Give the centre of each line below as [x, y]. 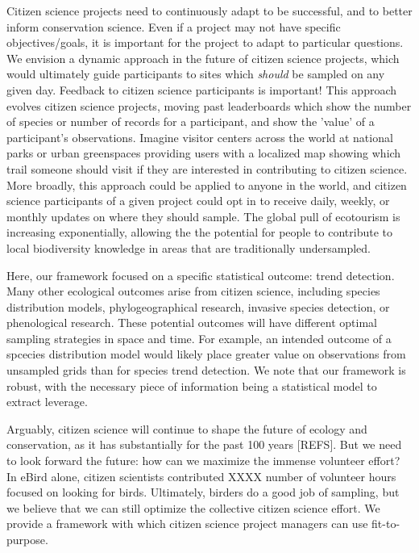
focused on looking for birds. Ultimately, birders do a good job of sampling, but [203, 492]
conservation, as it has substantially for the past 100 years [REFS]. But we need [204, 444]
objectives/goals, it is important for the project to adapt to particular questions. [205, 42]
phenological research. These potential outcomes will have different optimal [192, 323]
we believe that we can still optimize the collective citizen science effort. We [193, 507]
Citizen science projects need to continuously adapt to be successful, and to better [209, 10]
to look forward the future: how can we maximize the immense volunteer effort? [203, 461]
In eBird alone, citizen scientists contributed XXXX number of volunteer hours [201, 476]
